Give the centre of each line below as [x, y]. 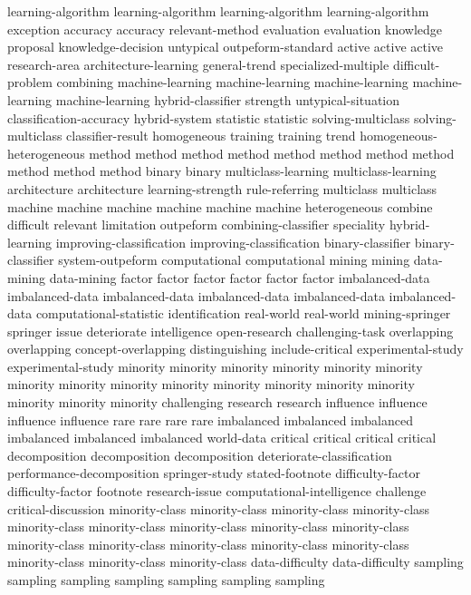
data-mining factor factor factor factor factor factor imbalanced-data [240, 277]
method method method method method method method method [272, 153]
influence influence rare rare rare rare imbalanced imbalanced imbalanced [210, 419]
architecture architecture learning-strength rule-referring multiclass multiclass [222, 188]
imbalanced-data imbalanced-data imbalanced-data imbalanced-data [196, 295]
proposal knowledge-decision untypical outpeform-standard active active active [226, 47]
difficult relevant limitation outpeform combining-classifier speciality [197, 224]
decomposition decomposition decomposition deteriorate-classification [200, 455]
